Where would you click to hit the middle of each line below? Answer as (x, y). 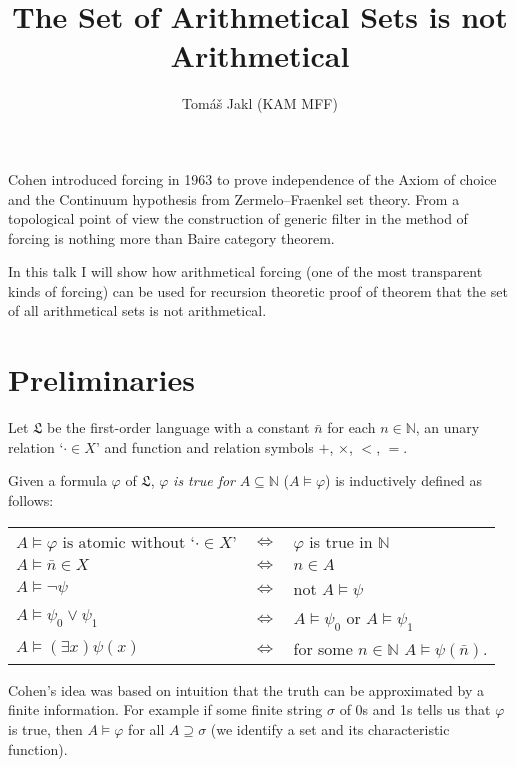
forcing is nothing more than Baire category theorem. (171, 237)
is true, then (45, 728)
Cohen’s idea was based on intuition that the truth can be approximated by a (246, 689)
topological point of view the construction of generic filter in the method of (238, 218)
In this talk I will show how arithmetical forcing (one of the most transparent (245, 271)
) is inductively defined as (403, 480)
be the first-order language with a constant (178, 427)
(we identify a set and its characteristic (330, 728)
